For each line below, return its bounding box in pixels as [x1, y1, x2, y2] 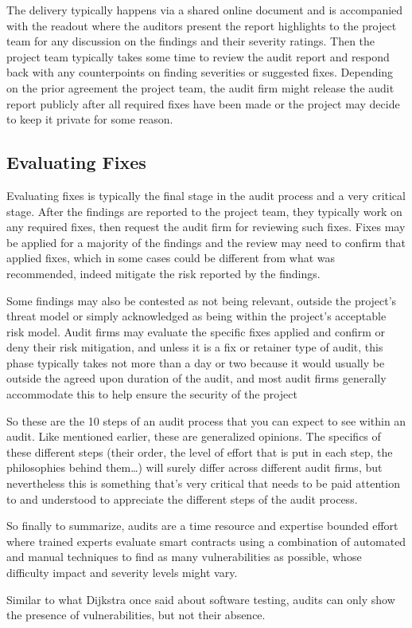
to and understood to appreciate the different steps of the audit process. [6, 490, 358, 507]
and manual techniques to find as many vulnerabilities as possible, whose [6, 548, 362, 565]
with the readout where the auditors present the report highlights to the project [6, 17, 397, 33]
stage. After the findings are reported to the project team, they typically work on [6, 202, 402, 219]
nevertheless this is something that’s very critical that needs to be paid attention [6, 475, 400, 492]
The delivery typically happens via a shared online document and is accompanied [6, 2, 403, 18]
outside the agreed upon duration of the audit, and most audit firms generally [6, 370, 387, 387]
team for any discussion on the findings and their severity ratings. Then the [6, 33, 375, 49]
